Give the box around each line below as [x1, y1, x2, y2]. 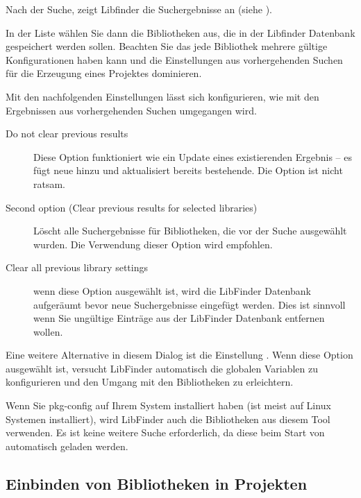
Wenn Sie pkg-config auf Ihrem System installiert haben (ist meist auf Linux [6, 398, 331, 413]
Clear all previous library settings [6, 260, 148, 275]
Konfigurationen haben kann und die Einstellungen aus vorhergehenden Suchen [6, 52, 343, 67]
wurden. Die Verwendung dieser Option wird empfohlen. [33, 237, 273, 251]
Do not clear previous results [6, 126, 128, 141]
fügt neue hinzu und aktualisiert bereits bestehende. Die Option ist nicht [33, 163, 343, 178]
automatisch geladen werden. [6, 438, 128, 453]
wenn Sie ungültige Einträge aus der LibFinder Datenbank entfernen [33, 311, 325, 325]
